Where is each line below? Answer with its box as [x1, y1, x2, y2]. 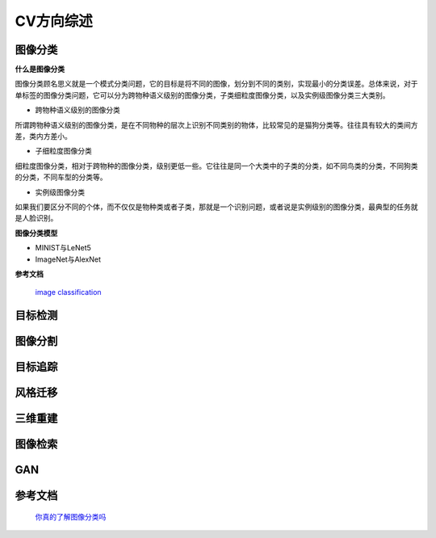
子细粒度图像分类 [35, 146, 92, 156]
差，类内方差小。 [15, 132, 72, 141]
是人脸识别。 [15, 213, 58, 223]
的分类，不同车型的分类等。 [15, 172, 107, 182]
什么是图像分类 [15, 65, 65, 74]
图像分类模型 [15, 228, 58, 237]
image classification [35, 288, 102, 297]
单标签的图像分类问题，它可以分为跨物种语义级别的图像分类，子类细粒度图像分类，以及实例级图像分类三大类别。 [15, 90, 390, 100]
